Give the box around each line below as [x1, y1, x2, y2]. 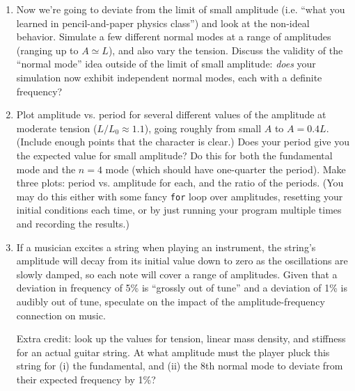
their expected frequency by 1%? [16, 372, 156, 386]
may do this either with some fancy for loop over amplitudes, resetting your [16, 189, 343, 203]
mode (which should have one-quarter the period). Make [105, 161, 346, 176]
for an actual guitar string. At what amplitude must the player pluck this [16, 344, 330, 359]
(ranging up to [16, 42, 79, 57]
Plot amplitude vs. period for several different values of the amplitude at [16, 107, 326, 122]
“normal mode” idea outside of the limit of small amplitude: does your [16, 56, 316, 71]
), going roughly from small [144, 120, 262, 135]
